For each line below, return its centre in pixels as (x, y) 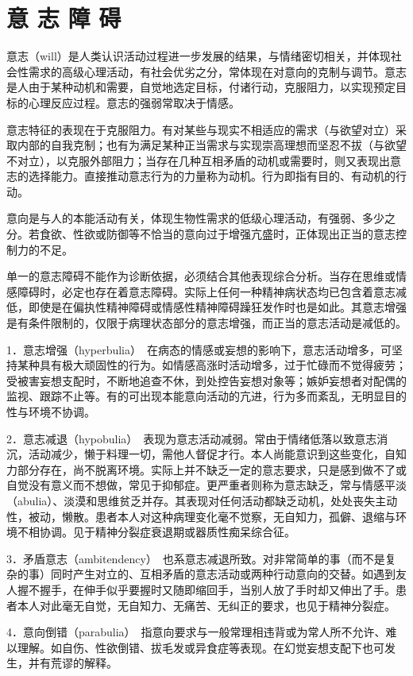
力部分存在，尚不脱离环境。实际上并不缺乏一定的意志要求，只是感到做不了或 (206, 469)
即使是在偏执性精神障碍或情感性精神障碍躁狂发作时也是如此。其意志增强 (217, 307)
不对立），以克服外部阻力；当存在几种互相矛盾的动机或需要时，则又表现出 (198, 160)
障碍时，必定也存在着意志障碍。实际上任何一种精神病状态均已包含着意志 (206, 291)
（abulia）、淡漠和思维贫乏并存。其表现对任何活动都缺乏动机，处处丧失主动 (202, 500)
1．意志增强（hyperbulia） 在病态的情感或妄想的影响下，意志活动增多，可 (199, 349)
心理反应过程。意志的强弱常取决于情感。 (134, 102)
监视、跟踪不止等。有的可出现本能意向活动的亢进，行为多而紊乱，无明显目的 (206, 396)
